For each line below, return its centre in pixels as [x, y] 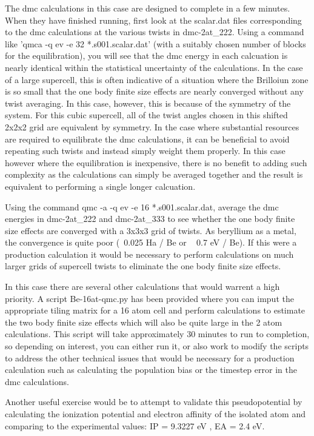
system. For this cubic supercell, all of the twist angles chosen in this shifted [146, 115]
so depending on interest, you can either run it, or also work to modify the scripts [157, 346]
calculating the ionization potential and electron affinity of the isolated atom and [155, 414]
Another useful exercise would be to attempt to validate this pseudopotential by [154, 402]
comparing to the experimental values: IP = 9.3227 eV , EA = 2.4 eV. [135, 425]
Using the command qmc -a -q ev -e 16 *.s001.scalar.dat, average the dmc [142, 206]
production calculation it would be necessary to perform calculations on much [149, 254]
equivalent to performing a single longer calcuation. [100, 186]
